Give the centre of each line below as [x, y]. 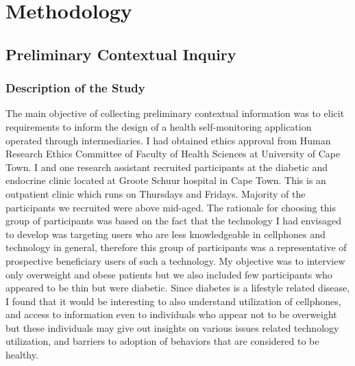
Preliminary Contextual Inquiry [121, 54]
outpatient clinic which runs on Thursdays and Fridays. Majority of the [156, 193]
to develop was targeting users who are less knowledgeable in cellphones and [166, 234]
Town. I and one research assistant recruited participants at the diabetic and [167, 167]
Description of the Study [75, 88]
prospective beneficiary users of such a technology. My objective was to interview [175, 260]
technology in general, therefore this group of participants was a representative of [176, 247]
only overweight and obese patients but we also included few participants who [169, 274]
